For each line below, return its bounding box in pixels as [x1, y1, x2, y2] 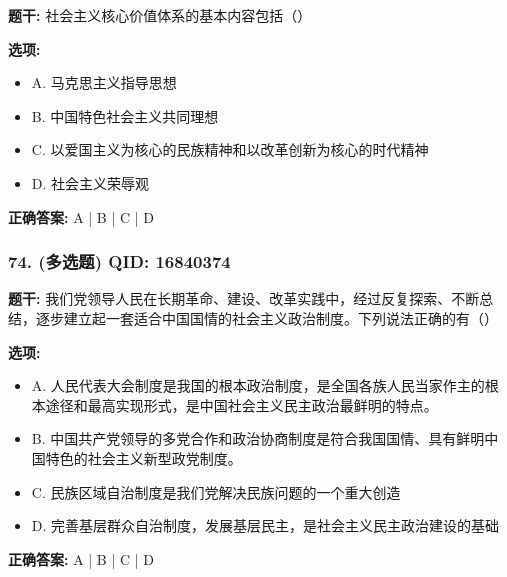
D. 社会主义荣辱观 [31, 172, 150, 193]
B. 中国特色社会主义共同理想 [31, 105, 219, 126]
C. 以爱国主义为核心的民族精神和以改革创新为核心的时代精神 [31, 139, 429, 160]
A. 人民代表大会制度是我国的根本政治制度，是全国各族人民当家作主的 [31, 375, 485, 396]
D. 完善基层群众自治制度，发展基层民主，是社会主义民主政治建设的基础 [31, 515, 500, 536]
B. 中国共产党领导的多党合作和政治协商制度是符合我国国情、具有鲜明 [31, 428, 485, 449]
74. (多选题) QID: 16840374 [8, 249, 231, 274]
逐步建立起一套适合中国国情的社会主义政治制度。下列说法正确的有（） [35, 307, 498, 328]
